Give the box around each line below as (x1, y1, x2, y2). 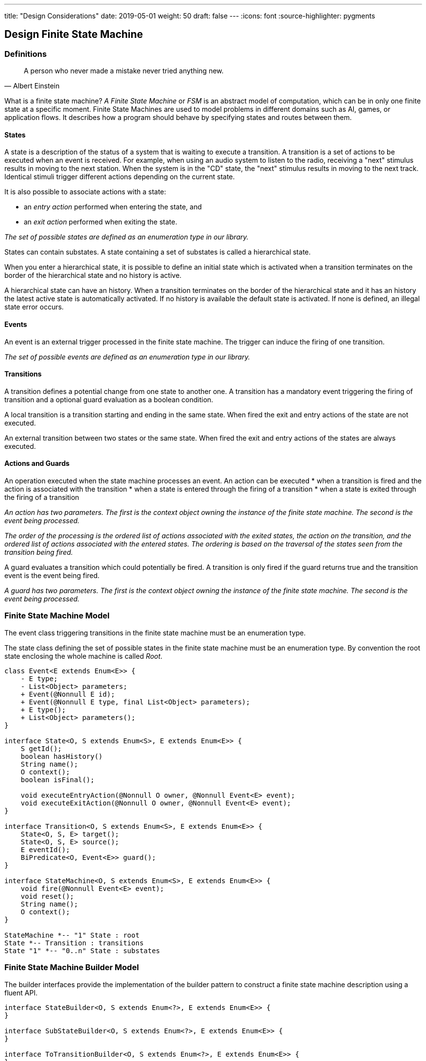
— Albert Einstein (4, 82, 60, 90)
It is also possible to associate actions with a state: (4, 188, 166, 196)
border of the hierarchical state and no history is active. (4, 271, 182, 280)
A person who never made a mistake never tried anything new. (24, 67, 224, 75)
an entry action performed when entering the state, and (24, 203, 202, 211)
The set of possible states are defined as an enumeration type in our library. (4, 233, 249, 241)
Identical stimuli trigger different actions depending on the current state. (4, 172, 235, 181)
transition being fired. (4, 548, 73, 557)
